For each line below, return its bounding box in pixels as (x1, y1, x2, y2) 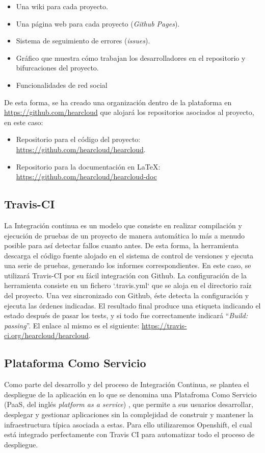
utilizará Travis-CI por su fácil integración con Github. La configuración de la (4, 270, 247, 280)
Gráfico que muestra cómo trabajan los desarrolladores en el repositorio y (16, 52, 246, 63)
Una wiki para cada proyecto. (16, 1, 108, 11)
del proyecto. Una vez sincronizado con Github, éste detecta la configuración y (4, 290, 249, 301)
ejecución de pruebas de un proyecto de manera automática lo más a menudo (4, 230, 245, 241)
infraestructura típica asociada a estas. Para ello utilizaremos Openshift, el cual (4, 419, 252, 430)
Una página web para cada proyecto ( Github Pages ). (16, 18, 180, 29)
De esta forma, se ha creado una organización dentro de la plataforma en (4, 97, 232, 107)
